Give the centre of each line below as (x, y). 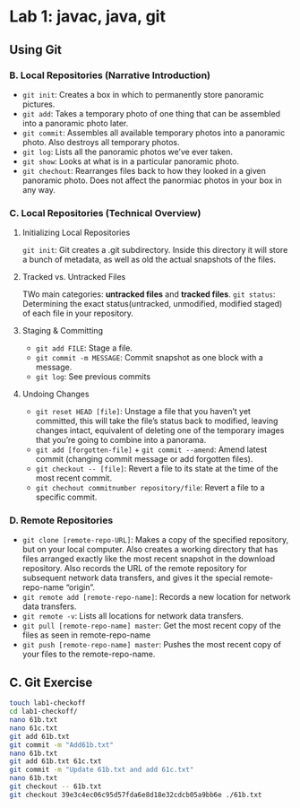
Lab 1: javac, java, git (87, 17)
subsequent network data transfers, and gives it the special (132, 578)
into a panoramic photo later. (75, 123)
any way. (39, 189)
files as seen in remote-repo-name (86, 635)
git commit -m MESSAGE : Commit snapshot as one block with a (150, 358)
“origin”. (81, 587)
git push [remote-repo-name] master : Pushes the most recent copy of (152, 645)
